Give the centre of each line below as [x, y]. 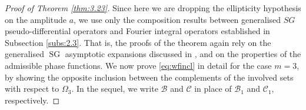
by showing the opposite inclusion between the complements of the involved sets [149, 77]
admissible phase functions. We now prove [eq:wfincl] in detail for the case [138, 65]
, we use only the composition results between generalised [177, 19]
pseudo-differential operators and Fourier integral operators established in [137, 31]
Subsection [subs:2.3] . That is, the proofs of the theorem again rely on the [138, 42]
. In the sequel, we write [115, 89]
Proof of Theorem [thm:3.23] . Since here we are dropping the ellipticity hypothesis [153, 8]
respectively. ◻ [32, 100]
